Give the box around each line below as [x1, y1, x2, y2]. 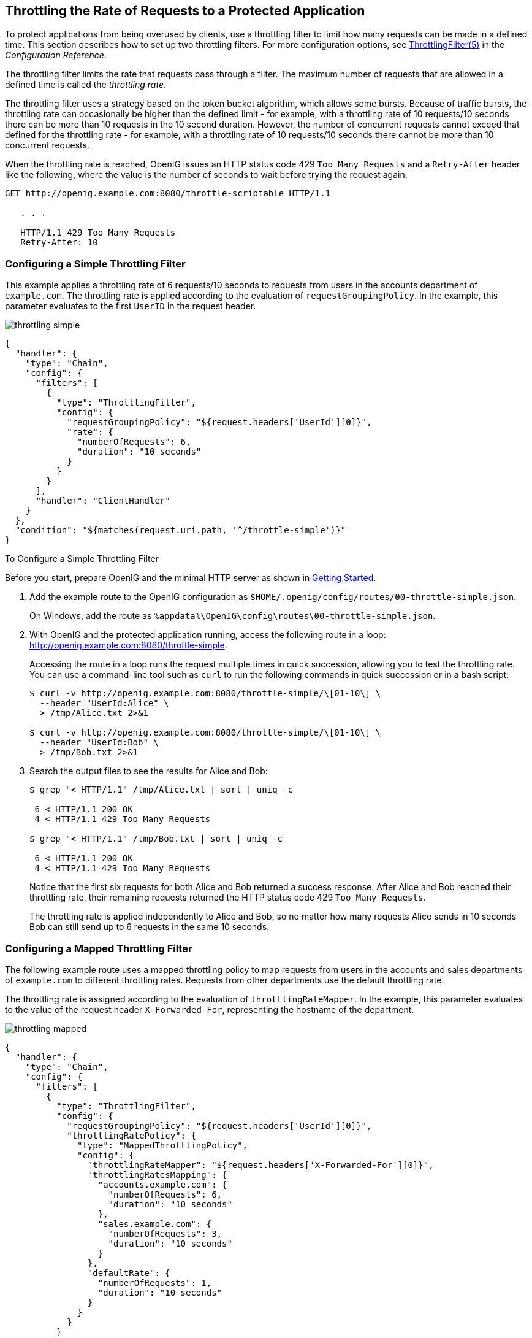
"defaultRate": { [87, 1267, 170, 1278]
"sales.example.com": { [97, 1218, 212, 1229]
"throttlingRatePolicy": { [67, 1130, 196, 1140]
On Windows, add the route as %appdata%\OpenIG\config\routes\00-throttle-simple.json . [29, 610, 436, 621]
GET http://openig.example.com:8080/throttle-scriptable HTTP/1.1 [5, 188, 331, 199]
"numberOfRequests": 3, [108, 1228, 222, 1239]
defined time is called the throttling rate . [5, 79, 167, 90]
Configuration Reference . [5, 50, 107, 61]
